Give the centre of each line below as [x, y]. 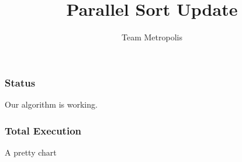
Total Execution [43, 130]
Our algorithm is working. [51, 104]
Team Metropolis [152, 37]
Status [20, 82]
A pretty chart [31, 152]
